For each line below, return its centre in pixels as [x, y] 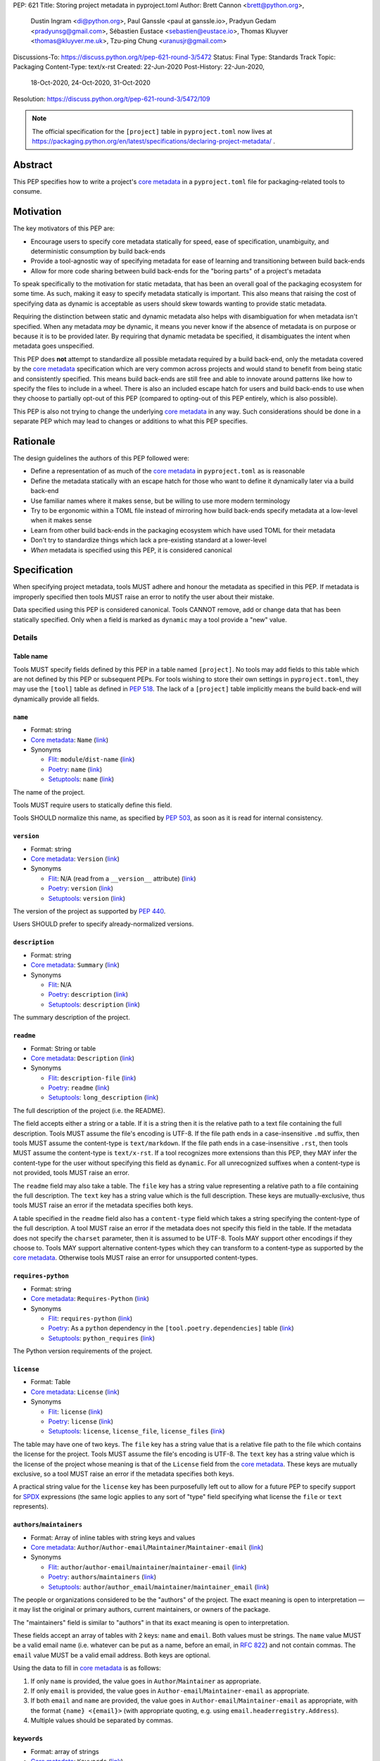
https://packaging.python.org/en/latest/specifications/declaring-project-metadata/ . [154, 141]
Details [25, 637]
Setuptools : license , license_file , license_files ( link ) [137, 1431]
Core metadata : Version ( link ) [75, 859]
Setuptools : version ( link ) [87, 898]
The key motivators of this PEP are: [64, 228]
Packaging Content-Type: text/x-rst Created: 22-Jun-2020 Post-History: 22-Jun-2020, [139, 66]
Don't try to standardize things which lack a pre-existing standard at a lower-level [148, 540]
